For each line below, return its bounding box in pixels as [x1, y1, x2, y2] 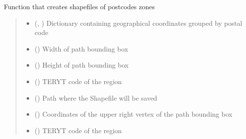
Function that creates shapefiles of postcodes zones [4, 1, 155, 11]
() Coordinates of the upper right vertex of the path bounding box [34, 109, 232, 119]
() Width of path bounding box [34, 43, 128, 53]
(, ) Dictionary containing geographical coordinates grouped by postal [34, 17, 243, 28]
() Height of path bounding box [34, 60, 129, 70]
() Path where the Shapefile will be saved [34, 92, 157, 103]
